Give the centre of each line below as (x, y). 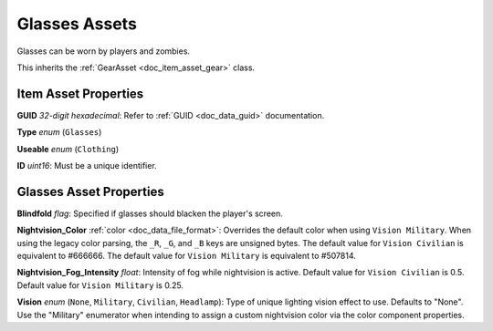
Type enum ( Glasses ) (59, 132)
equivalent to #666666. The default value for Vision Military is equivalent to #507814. (186, 256)
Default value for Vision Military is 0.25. (100, 285)
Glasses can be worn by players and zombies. (104, 51)
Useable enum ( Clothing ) (68, 149)
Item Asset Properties (80, 93)
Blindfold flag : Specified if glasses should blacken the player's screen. (150, 213)
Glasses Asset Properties (90, 191)
